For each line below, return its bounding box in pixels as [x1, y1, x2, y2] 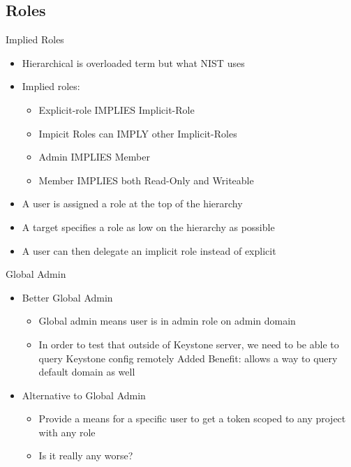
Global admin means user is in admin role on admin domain [38, 313, 296, 328]
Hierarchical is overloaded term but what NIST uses [22, 55, 245, 70]
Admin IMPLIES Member [38, 149, 150, 164]
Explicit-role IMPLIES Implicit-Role [38, 102, 195, 117]
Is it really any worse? [38, 448, 133, 463]
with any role [38, 424, 96, 439]
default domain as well [38, 364, 135, 379]
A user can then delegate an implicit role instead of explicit [22, 243, 276, 258]
